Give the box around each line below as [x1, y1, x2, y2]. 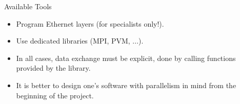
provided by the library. [16, 63, 91, 73]
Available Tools [4, 1, 52, 11]
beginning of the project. [16, 90, 94, 100]
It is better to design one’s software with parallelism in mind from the [16, 79, 236, 90]
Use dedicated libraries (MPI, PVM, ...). [16, 35, 144, 46]
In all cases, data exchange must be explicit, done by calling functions [16, 52, 236, 63]
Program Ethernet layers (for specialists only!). [16, 18, 164, 29]
